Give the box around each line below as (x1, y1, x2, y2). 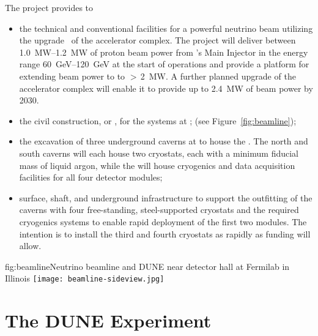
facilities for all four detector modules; (19, 171, 163, 184)
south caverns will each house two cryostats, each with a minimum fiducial (19, 146, 298, 159)
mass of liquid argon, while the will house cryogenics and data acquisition (19, 159, 295, 171)
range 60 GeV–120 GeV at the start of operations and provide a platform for (19, 58, 309, 70)
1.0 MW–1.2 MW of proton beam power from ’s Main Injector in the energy (19, 45, 308, 58)
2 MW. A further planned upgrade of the (140, 69, 296, 82)
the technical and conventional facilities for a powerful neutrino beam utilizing (19, 21, 313, 34)
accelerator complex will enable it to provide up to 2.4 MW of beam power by (19, 81, 313, 94)
